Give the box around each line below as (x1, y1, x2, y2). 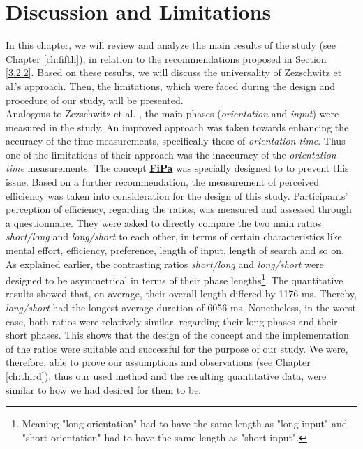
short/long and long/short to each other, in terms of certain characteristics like (6, 229, 342, 244)
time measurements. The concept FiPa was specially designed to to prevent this (6, 161, 349, 175)
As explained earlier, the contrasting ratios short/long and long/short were (6, 256, 324, 271)
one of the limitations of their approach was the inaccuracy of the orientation (6, 147, 336, 161)
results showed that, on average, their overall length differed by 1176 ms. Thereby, (6, 286, 357, 301)
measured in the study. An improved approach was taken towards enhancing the (6, 119, 349, 134)
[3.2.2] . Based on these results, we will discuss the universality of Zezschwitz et (6, 65, 342, 80)
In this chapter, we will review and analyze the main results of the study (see (6, 38, 336, 52)
